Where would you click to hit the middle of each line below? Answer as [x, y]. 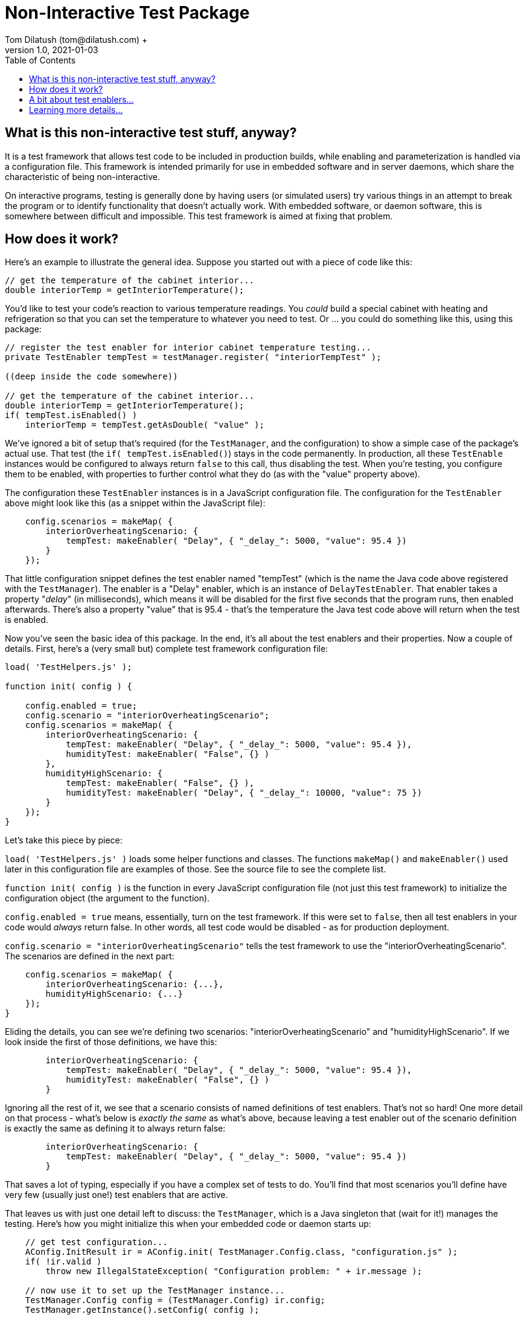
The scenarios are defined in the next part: [90, 956]
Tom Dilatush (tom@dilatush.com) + [76, 39]
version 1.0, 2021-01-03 [52, 50]
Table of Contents [40, 60]
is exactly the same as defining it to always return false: [115, 1129]
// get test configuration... [96, 1242]
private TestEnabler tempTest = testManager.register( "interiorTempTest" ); [193, 357]
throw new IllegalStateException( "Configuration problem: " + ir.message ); [234, 1271]
